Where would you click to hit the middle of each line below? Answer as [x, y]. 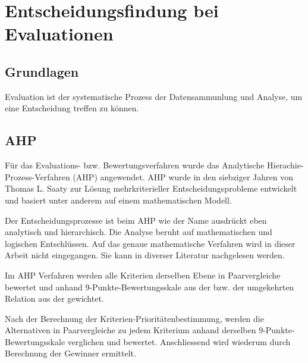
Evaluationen [59, 34]
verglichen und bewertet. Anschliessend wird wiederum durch [179, 341]
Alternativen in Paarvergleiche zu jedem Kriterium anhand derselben [131, 330]
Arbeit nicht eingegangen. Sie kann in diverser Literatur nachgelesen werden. [145, 255]
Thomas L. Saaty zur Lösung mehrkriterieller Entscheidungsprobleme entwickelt [151, 188]
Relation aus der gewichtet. [54, 298]
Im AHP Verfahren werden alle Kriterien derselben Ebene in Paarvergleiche [143, 275]
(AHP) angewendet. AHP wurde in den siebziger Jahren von [183, 176]
